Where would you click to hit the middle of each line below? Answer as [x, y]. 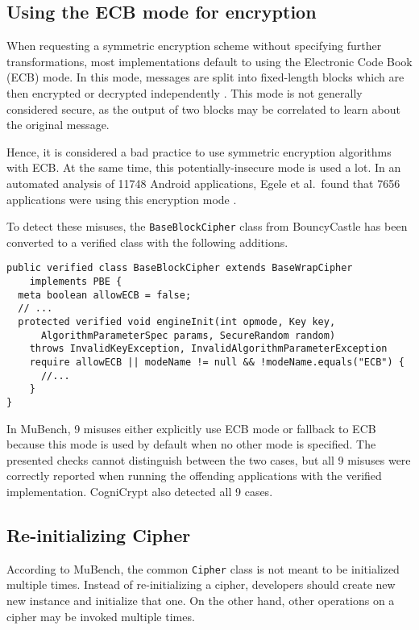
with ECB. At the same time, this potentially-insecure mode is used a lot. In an [204, 167]
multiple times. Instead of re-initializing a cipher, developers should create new [201, 584]
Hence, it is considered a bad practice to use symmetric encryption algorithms [199, 151]
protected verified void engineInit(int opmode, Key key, [177, 322]
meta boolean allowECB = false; [105, 295]
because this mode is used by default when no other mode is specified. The [191, 444]
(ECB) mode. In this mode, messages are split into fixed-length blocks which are [205, 77]
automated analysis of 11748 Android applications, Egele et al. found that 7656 [203, 183]
